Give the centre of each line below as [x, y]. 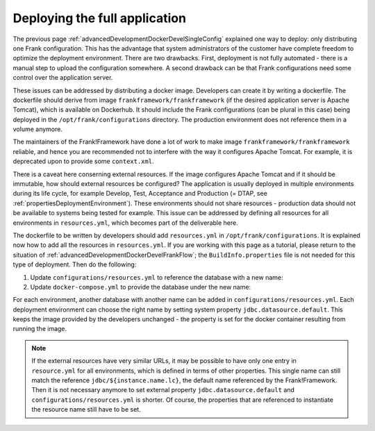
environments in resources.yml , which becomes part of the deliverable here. [126, 223]
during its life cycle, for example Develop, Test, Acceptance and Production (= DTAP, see [140, 194]
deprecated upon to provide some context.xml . [83, 161]
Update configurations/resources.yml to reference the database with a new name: [157, 277]
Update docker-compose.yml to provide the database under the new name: [141, 287]
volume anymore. [37, 129]
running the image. [40, 329]
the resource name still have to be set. [86, 409]
